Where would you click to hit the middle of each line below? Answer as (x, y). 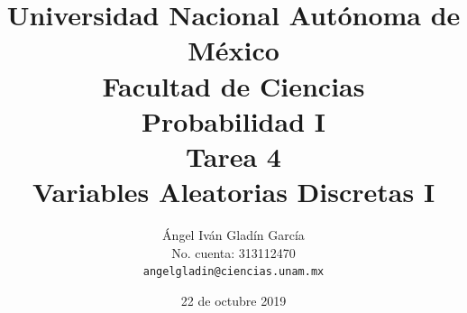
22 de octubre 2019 (233, 300)
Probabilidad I (233, 120)
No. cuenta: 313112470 (233, 252)
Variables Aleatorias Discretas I (233, 192)
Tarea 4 (233, 156)
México (233, 50)
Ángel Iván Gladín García (233, 235)
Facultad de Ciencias (233, 85)
